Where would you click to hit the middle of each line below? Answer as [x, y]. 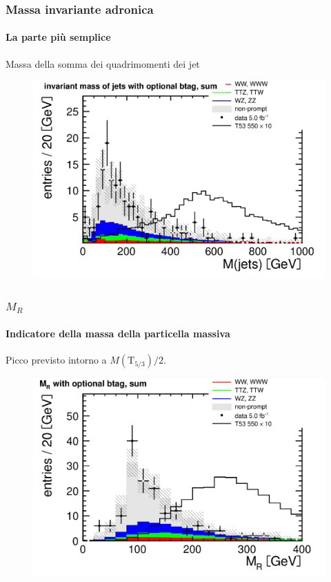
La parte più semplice [58, 37]
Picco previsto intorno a [56, 360]
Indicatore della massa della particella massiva [118, 334]
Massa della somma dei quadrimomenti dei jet [103, 63]
